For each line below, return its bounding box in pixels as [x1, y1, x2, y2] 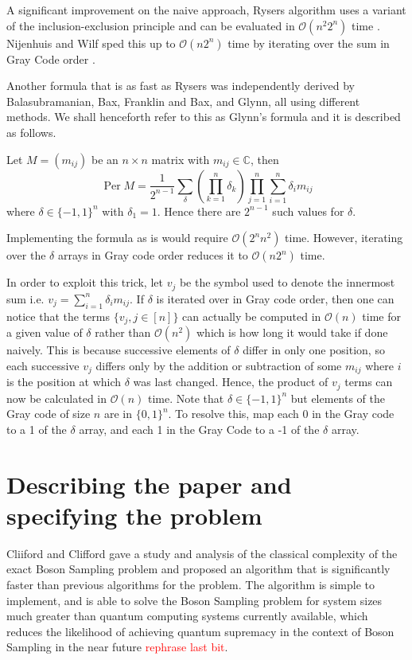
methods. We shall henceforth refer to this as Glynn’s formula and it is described [6, 108, 401, 125]
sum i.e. [6, 290, 45, 307]
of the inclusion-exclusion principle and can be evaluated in [6, 17, 295, 33]
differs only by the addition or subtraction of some [95, 357, 342, 373]
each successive [6, 357, 80, 373]
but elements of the [290, 389, 386, 406]
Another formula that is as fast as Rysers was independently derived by [6, 77, 355, 94]
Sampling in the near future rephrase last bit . [6, 639, 228, 655]
